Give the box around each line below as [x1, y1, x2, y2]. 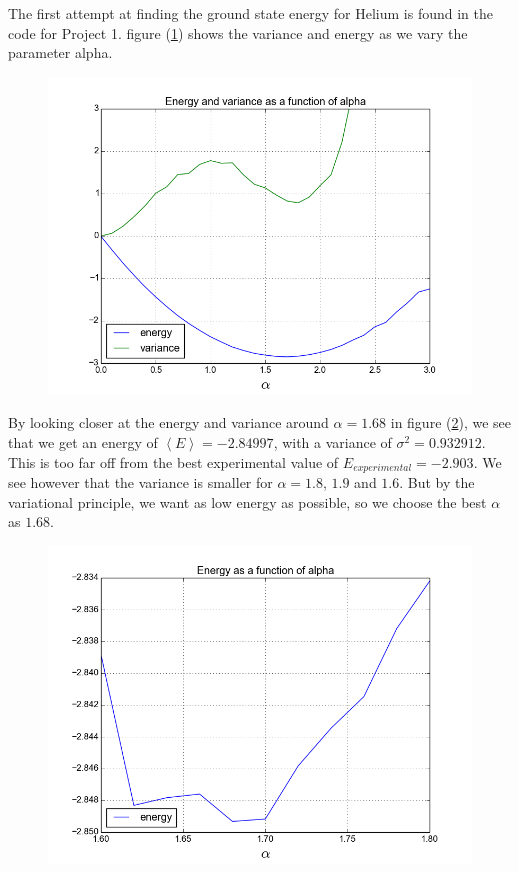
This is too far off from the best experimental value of [8, 451, 339, 472]
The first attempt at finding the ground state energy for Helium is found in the [8, 3, 493, 23]
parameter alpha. [8, 42, 113, 63]
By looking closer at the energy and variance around [8, 412, 329, 433]
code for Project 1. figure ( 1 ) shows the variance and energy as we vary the [8, 22, 468, 43]
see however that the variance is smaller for [8, 472, 273, 493]
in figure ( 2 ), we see [390, 412, 512, 433]
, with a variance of [273, 431, 392, 452]
